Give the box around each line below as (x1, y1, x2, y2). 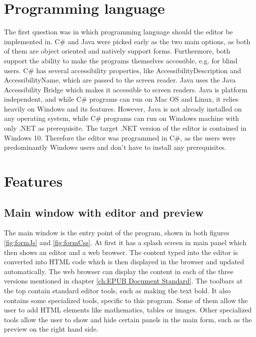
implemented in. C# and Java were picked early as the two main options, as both (4, 36, 251, 46)
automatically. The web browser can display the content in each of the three (4, 266, 234, 276)
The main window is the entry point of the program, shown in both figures (4, 227, 229, 238)
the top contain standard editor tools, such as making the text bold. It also (4, 285, 231, 295)
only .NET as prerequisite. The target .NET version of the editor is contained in (4, 123, 247, 133)
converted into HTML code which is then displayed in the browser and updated (4, 256, 244, 267)
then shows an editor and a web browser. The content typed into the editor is (4, 247, 238, 257)
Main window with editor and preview (4, 204, 204, 220)
